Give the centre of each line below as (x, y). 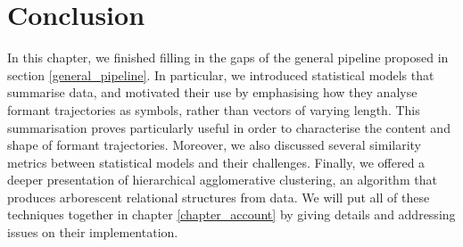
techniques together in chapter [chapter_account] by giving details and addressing (231, 214)
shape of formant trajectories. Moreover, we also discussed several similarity (215, 145)
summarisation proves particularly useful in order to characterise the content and (229, 127)
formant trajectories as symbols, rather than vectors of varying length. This (214, 109)
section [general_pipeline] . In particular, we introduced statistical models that (221, 74)
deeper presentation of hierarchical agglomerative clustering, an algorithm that (222, 180)
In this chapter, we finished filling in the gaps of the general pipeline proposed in (228, 58)
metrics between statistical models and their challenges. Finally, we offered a (216, 162)
